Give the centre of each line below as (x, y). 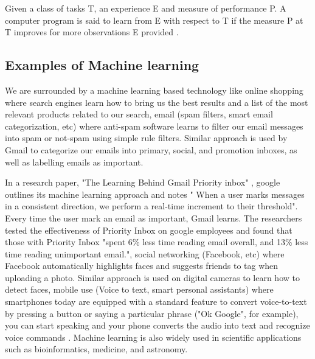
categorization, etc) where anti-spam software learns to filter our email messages (154, 126)
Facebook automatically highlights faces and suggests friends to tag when (142, 266)
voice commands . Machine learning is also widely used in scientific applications (153, 337)
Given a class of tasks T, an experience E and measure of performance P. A (146, 8)
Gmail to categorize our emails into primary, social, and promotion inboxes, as (151, 149)
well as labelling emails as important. (74, 162)
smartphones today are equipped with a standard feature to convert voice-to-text (156, 301)
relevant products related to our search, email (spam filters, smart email (139, 114)
